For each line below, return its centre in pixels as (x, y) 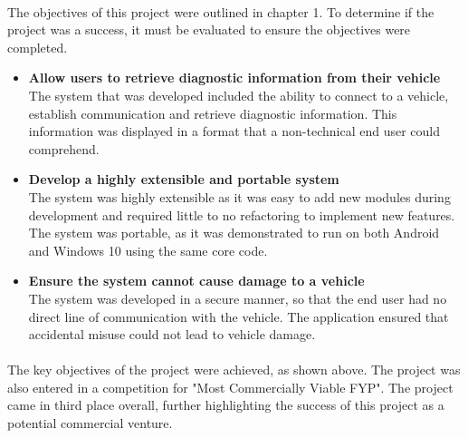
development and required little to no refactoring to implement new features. (242, 214)
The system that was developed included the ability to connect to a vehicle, (239, 95)
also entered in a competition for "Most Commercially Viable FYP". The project (230, 387)
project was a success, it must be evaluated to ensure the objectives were (209, 29)
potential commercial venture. (90, 423)
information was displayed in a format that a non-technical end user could (234, 131)
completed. (38, 47)
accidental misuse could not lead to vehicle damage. (172, 334)
